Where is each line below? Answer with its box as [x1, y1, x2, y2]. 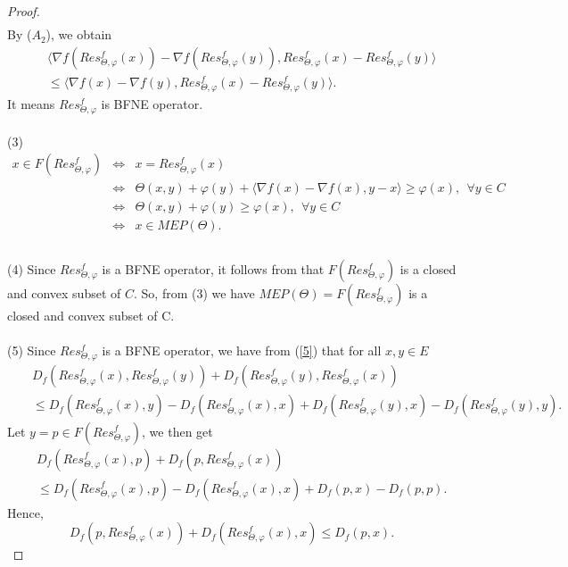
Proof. [7, 2, 40, 20]
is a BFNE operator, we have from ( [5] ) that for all [102, 341, 382, 360]
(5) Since [7, 341, 56, 360]
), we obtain [45, 25, 112, 44]
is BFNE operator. [101, 95, 203, 113]
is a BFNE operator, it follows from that [102, 260, 325, 279]
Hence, [7, 503, 44, 521]
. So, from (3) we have [134, 284, 255, 303]
